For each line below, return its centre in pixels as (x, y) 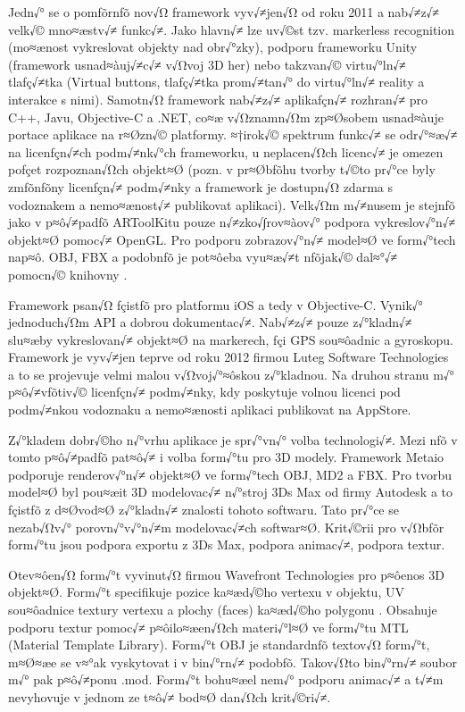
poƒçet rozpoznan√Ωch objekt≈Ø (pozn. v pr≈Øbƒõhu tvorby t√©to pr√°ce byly (222, 169)
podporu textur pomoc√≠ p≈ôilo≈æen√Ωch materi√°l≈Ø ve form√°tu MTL (208, 627)
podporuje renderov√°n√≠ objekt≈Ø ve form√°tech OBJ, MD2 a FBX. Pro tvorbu (230, 474)
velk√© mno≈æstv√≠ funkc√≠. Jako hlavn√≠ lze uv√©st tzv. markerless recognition (231, 29)
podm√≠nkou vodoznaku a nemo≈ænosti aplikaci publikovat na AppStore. (210, 410)
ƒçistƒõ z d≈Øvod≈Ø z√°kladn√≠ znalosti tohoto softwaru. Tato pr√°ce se (203, 510)
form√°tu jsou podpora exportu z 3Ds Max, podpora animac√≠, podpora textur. (227, 544)
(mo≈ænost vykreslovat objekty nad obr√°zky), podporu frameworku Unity (213, 47)
